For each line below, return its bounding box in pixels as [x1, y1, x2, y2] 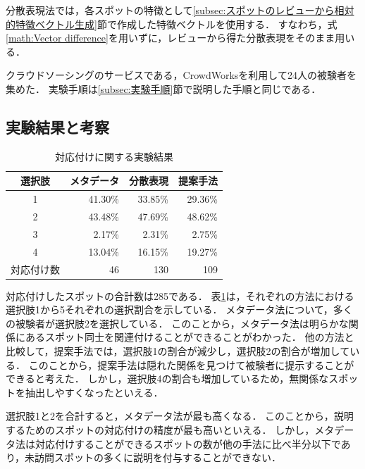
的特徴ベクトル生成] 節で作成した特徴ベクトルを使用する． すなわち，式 [6, 16, 338, 31]
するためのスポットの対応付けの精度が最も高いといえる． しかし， [6, 423, 315, 437]
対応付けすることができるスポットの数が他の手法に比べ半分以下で [35, 436, 341, 451]
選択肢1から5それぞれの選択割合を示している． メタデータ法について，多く [6, 302, 353, 317]
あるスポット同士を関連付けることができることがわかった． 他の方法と [25, 330, 354, 344]
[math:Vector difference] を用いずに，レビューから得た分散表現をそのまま [6, 30, 335, 45]
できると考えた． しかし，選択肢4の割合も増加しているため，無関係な [6, 371, 329, 386]
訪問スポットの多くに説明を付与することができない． [35, 450, 282, 465]
